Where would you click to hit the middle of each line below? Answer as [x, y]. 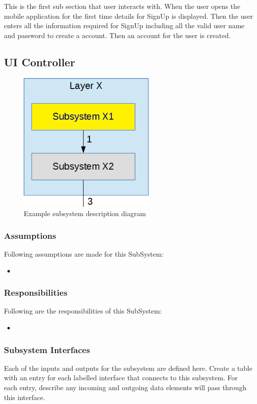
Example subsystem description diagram [85, 213]
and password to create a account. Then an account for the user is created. [117, 35]
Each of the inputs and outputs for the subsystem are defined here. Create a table [128, 368]
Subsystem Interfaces [47, 349]
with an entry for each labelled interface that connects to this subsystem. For [121, 378]
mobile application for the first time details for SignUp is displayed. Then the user [128, 16]
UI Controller [40, 62]
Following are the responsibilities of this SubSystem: [83, 311]
